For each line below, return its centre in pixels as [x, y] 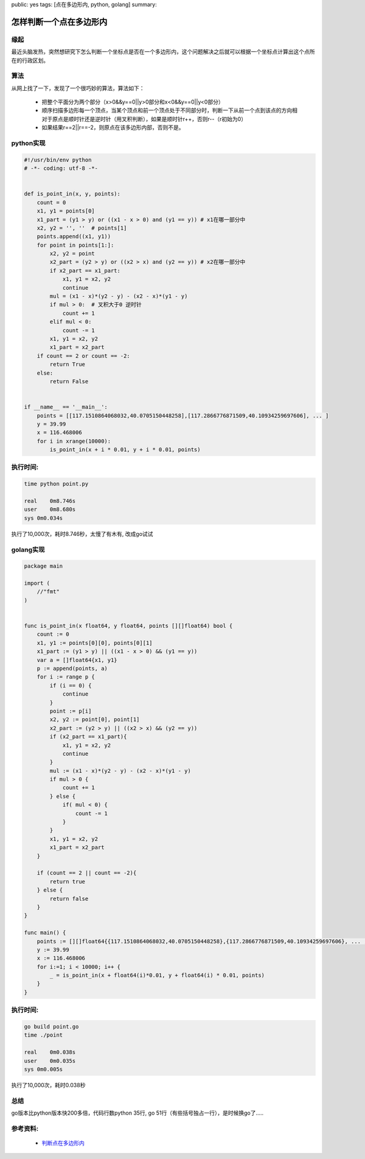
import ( [37, 583]
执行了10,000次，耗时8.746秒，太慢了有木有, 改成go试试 [82, 534]
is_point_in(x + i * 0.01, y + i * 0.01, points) [125, 450]
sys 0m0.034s [43, 518]
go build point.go [51, 1027]
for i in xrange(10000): [74, 441]
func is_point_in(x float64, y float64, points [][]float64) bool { [128, 626]
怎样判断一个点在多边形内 [59, 22]
